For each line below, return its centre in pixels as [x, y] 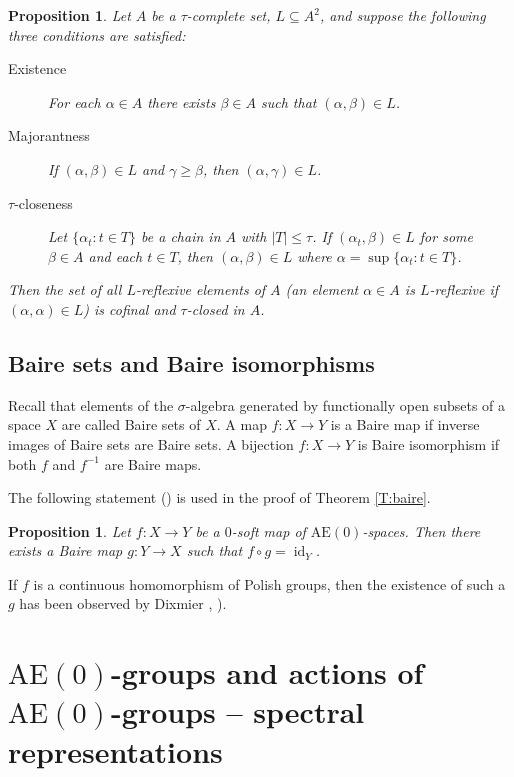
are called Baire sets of [131, 424]
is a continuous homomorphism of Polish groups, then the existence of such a [269, 583]
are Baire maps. [153, 463]
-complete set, [228, 15]
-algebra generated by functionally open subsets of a [345, 404]
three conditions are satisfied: [97, 34]
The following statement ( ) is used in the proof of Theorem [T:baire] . [219, 497]
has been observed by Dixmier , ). [123, 603]
